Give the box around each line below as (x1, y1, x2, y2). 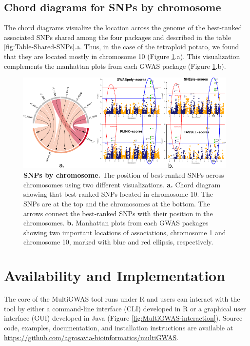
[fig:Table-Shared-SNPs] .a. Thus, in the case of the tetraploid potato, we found (4, 41, 239, 52)
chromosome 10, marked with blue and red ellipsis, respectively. (23, 237, 213, 247)
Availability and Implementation (4, 265, 226, 285)
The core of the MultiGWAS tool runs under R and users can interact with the (4, 294, 240, 304)
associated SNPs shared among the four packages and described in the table (4, 32, 231, 42)
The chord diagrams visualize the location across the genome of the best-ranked (4, 22, 242, 33)
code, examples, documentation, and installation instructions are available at (4, 322, 233, 332)
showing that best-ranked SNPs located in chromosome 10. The (23, 189, 213, 199)
